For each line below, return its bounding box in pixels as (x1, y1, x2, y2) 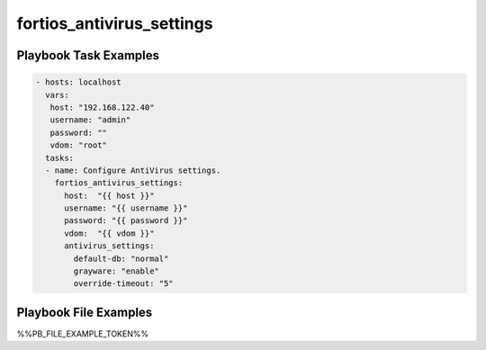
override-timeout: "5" (73, 279, 175, 289)
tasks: (45, 153, 75, 163)
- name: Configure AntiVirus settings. (45, 165, 221, 175)
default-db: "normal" (73, 253, 169, 264)
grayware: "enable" (73, 266, 159, 276)
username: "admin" (49, 115, 131, 125)
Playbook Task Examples (16, 48, 160, 63)
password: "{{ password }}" (64, 216, 188, 226)
